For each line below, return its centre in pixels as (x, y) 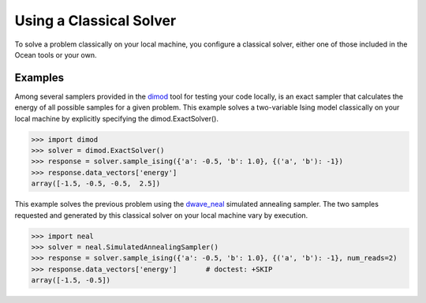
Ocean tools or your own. (56, 54)
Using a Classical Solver (95, 21)
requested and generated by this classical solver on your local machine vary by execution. (161, 215)
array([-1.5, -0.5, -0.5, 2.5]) (96, 184)
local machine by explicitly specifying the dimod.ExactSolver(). (116, 118)
